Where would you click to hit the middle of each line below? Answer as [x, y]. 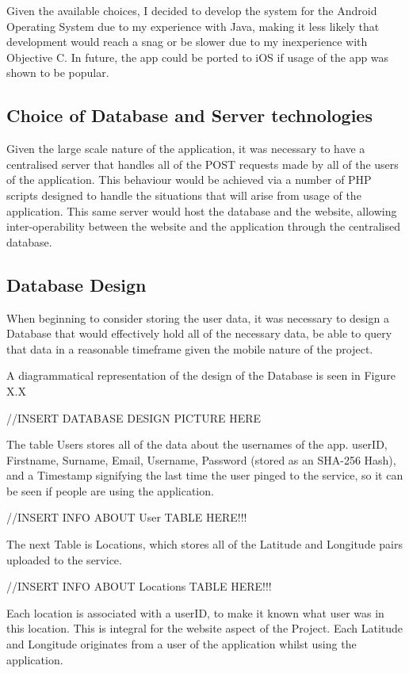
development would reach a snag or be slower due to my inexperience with [187, 42]
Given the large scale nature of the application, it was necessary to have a [186, 149]
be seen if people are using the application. [110, 490]
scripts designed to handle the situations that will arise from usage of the [184, 195]
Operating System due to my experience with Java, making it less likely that [193, 26]
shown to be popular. [58, 73]
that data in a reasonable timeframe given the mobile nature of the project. [190, 348]
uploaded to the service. [64, 559]
